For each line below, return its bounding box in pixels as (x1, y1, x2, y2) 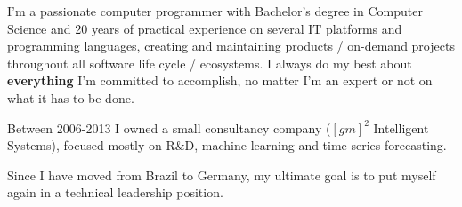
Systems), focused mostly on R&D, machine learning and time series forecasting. (7, 136, 447, 155)
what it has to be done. (7, 88, 134, 107)
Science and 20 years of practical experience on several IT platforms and (7, 19, 402, 37)
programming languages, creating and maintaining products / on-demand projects (7, 36, 455, 55)
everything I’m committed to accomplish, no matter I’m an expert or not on (7, 71, 433, 90)
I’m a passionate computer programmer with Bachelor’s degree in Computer (7, 2, 423, 20)
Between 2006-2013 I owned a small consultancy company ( (7, 118, 331, 137)
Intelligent (373, 118, 429, 137)
